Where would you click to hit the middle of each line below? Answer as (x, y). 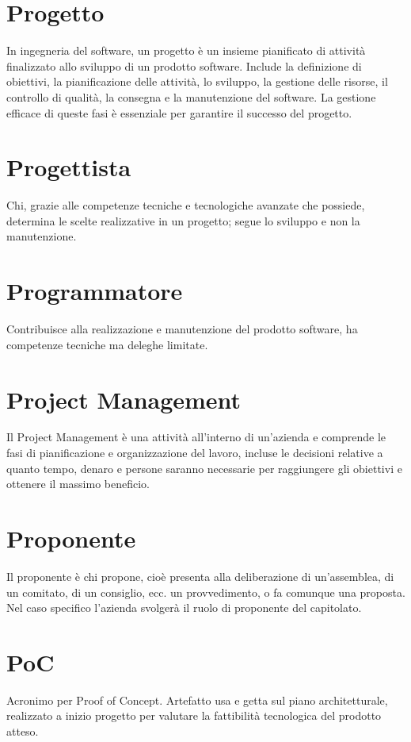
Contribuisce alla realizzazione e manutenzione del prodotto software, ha (182, 329)
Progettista (69, 167)
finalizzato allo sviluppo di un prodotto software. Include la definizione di (184, 65)
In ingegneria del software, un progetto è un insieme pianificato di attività (186, 50)
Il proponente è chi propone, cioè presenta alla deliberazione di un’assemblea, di (200, 576)
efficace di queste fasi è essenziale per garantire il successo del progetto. (179, 112)
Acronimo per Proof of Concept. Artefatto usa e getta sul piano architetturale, (197, 700)
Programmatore (95, 291)
